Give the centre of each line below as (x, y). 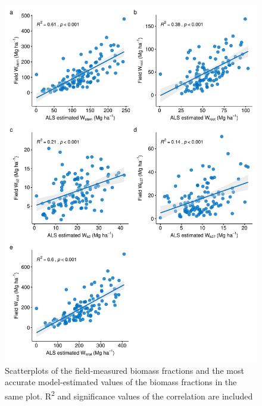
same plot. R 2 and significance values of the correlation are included (129, 395)
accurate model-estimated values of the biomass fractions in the (121, 382)
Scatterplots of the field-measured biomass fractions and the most (124, 370)
